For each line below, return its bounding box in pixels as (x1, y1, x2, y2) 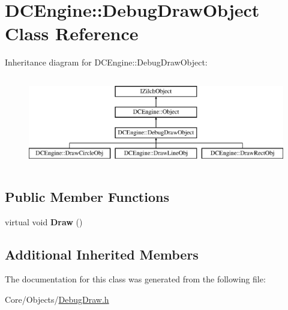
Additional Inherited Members (5, 245, 199, 263)
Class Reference (5, 21, 139, 46)
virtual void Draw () (5, 215, 83, 228)
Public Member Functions (5, 187, 169, 205)
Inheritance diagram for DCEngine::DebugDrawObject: (5, 56, 208, 68)
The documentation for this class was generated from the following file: (5, 273, 266, 285)
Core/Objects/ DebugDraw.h (5, 293, 109, 305)
